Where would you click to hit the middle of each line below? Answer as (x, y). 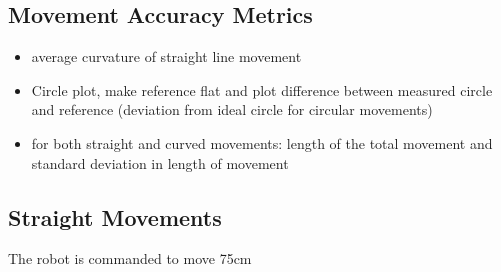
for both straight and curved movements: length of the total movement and (262, 142)
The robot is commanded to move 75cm (130, 258)
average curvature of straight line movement (166, 56)
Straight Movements (115, 216)
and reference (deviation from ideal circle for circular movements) (232, 109)
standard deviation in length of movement (160, 162)
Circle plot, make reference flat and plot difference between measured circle (262, 89)
